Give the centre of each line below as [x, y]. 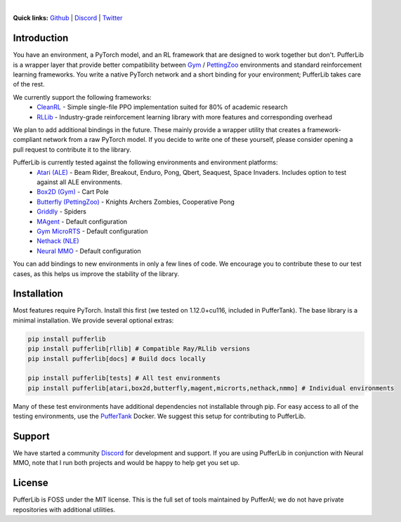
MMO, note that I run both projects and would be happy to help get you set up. [126, 463]
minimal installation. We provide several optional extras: [93, 320]
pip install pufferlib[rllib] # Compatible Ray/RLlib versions [139, 349]
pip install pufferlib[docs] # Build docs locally [117, 359]
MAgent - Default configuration [82, 221]
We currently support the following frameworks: [82, 97]
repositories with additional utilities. [64, 509]
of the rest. [29, 84]
